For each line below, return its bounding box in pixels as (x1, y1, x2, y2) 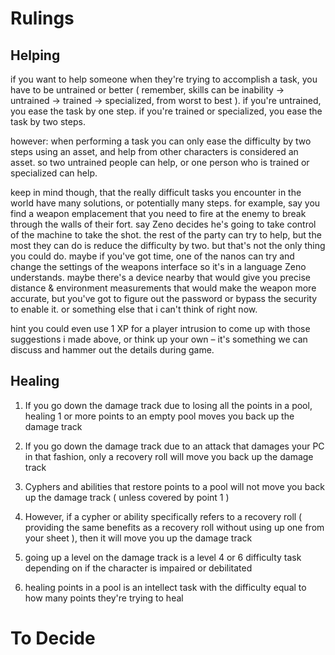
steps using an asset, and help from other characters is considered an (10, 146, 299, 157)
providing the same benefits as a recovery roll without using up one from (24, 521, 325, 533)
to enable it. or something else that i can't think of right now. (10, 303, 258, 315)
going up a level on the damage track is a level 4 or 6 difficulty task (24, 551, 302, 563)
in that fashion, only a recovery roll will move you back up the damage (24, 450, 314, 462)
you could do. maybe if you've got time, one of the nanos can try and (10, 250, 295, 262)
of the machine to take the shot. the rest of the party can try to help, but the (10, 229, 322, 241)
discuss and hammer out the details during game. (10, 344, 215, 356)
